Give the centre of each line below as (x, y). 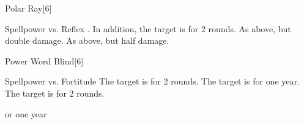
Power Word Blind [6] (44, 60)
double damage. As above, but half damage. (87, 40)
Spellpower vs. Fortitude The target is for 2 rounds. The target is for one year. (152, 81)
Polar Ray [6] (28, 8)
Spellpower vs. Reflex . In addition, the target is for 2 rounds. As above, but (148, 28)
